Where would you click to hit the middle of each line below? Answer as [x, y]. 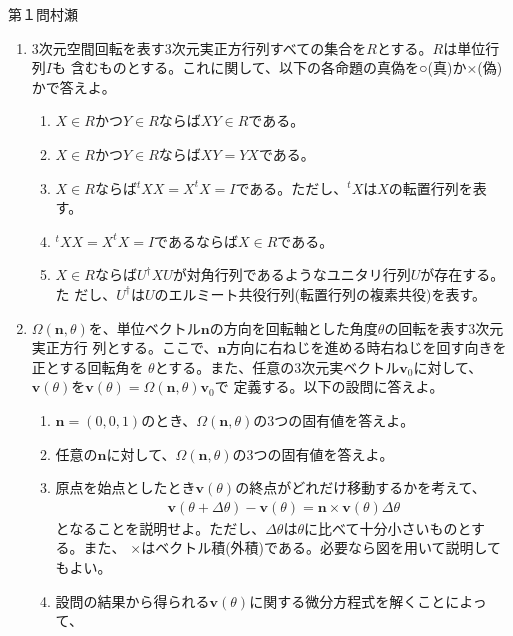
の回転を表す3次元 [444, 327]
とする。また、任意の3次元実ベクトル [277, 366]
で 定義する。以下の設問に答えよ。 [329, 386]
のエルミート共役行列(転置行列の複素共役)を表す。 [320, 293]
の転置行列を [430, 187]
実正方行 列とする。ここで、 [124, 347]
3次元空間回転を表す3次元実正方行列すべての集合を [199, 47]
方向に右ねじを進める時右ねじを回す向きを [366, 347]
